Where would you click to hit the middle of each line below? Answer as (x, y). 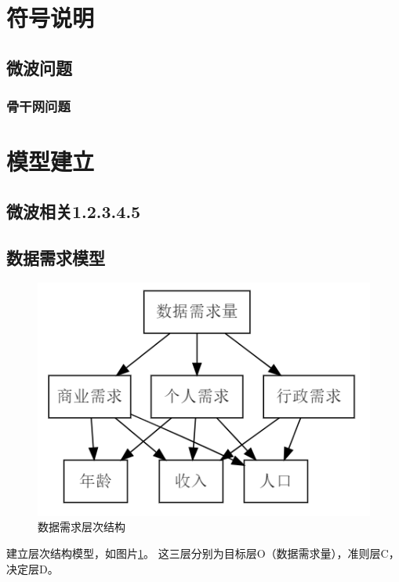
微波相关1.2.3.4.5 (74, 211)
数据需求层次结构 (82, 527)
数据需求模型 (56, 257)
